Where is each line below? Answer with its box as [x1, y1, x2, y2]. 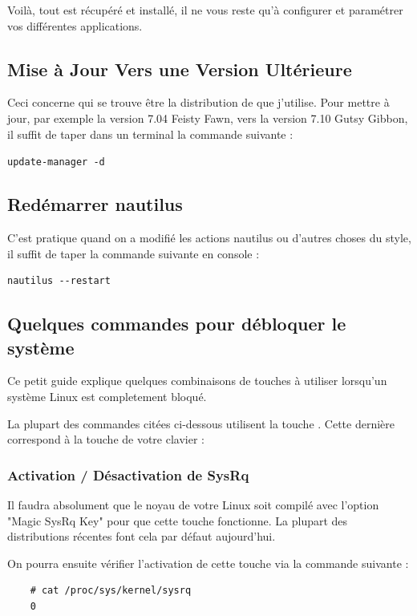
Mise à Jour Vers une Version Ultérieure [7, 56, 352, 81]
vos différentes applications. [7, 17, 143, 34]
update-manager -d [7, 156, 105, 168]
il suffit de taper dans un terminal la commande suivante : [7, 125, 294, 142]
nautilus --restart [7, 275, 111, 287]
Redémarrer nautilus [7, 192, 183, 217]
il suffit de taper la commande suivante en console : [7, 245, 260, 261]
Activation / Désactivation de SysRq [7, 464, 249, 484]
